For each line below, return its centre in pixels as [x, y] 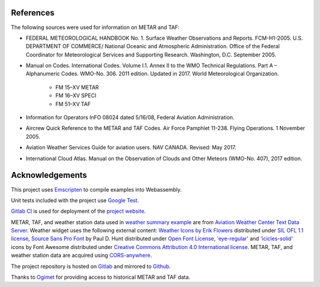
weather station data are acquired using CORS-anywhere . [81, 256]
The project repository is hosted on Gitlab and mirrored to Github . [91, 266]
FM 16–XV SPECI [76, 95]
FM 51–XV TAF [73, 104]
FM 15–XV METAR [77, 87]
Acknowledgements [49, 175]
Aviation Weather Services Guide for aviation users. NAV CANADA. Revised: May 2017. [131, 148]
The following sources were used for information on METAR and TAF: [95, 27]
